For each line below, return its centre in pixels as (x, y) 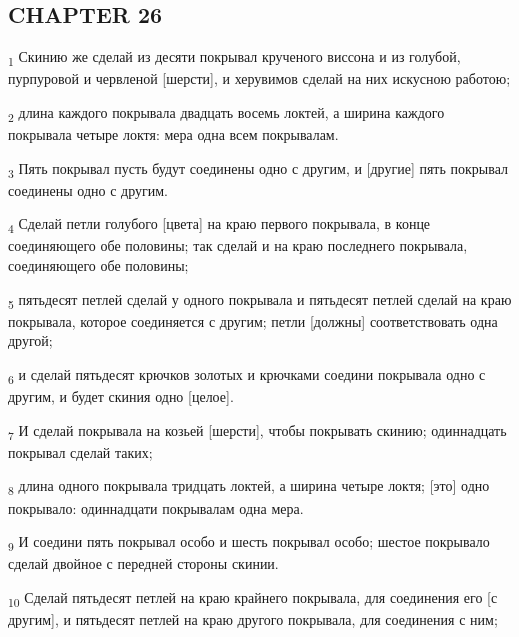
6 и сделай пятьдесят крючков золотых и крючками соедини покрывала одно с (247, 375)
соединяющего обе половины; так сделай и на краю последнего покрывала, (238, 245)
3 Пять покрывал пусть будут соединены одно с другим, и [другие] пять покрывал (258, 169)
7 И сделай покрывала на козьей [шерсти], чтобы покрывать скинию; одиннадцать (257, 431)
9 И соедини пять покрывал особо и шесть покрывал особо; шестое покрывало (249, 542)
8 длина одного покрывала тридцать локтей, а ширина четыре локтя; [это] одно (249, 487)
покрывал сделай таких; (80, 451)
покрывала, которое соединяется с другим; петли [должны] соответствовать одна (253, 320)
